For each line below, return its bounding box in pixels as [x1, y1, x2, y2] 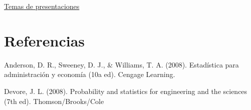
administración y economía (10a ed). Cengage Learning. [4, 69, 175, 79]
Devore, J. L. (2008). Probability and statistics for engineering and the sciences [4, 85, 247, 96]
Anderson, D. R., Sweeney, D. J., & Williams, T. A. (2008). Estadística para [4, 59, 239, 69]
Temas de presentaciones [4, 1, 80, 11]
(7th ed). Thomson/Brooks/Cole [4, 95, 104, 106]
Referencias [4, 30, 85, 50]
